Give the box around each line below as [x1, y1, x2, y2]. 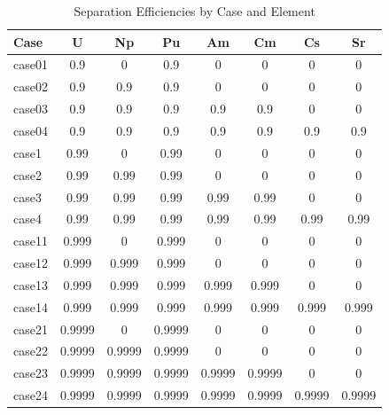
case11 [13, 231, 48, 250]
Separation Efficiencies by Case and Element [74, 2, 315, 20]
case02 [13, 77, 48, 96]
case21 [13, 319, 48, 338]
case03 [13, 99, 48, 118]
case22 [13, 341, 48, 360]
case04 [13, 121, 48, 139]
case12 [13, 254, 48, 272]
